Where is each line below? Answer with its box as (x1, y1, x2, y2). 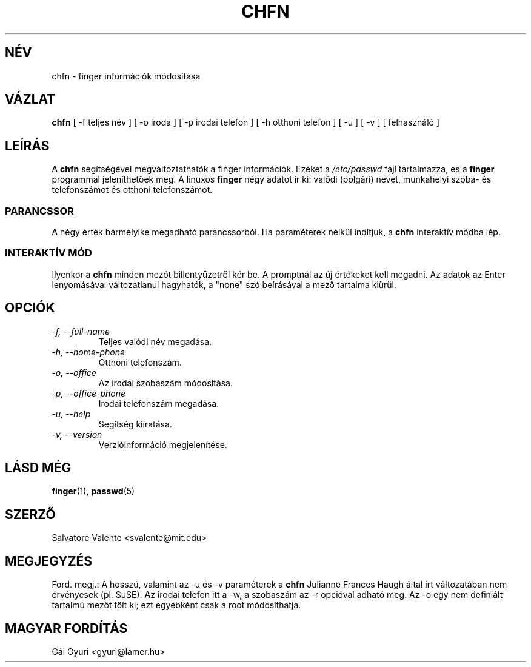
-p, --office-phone (52, 387, 126, 398)
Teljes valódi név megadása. (98, 336, 212, 347)
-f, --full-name (52, 326, 110, 337)
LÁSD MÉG (5, 460, 72, 476)
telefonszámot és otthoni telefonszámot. (52, 184, 213, 195)
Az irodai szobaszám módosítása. (98, 377, 233, 388)
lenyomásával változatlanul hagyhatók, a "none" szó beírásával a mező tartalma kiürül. (52, 279, 397, 290)
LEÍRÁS (5, 138, 50, 153)
